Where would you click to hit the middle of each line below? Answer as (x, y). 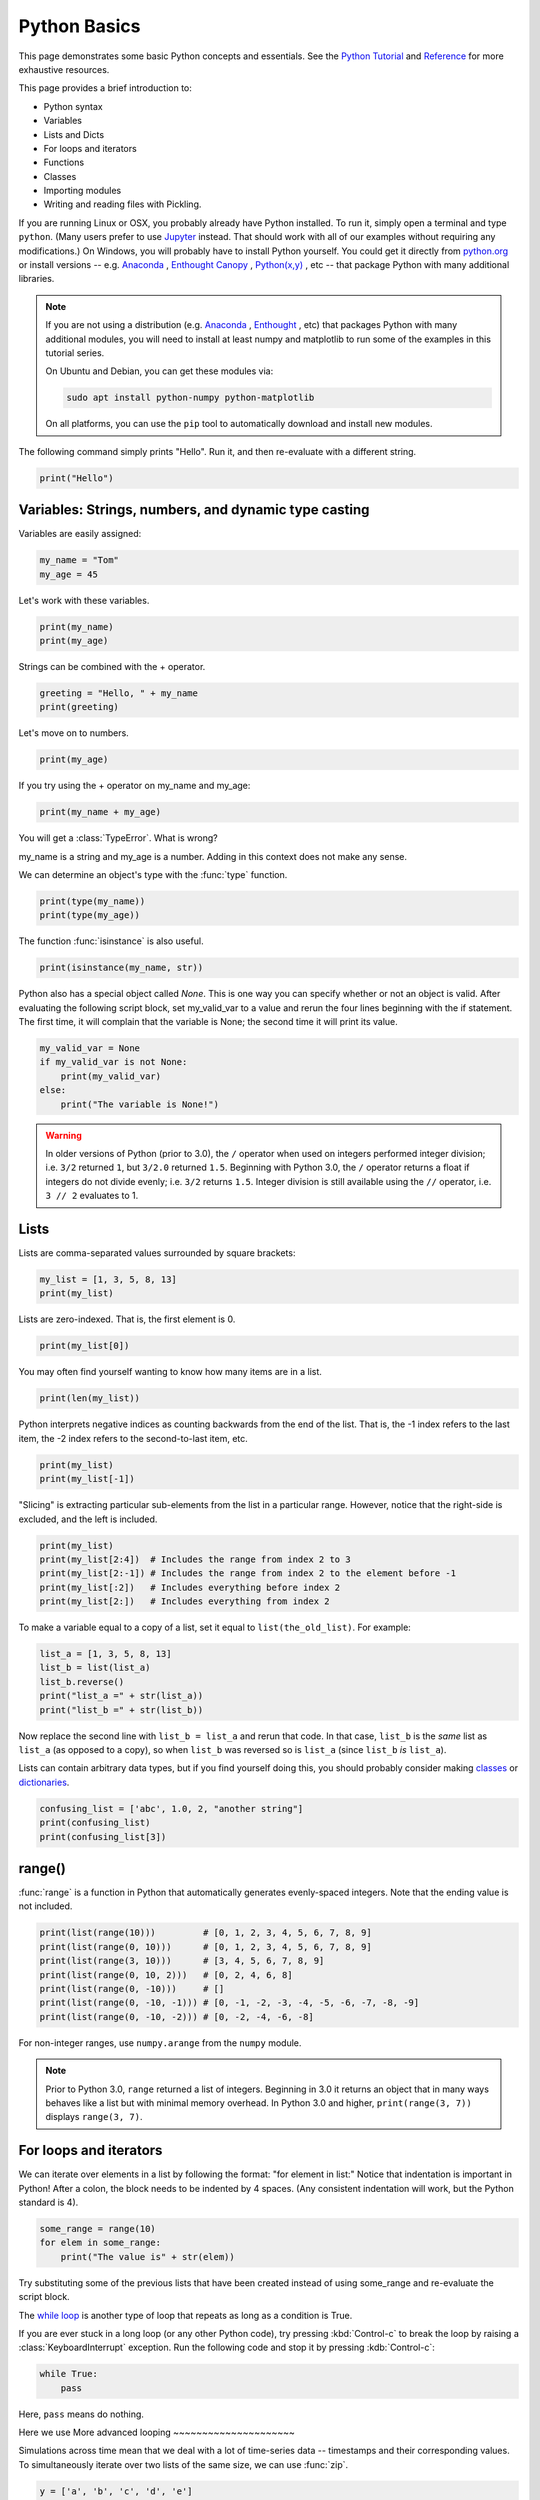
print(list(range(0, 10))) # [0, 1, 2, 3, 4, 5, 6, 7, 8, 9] (205, 1946)
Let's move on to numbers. (73, 733)
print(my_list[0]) (84, 1346)
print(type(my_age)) (89, 915)
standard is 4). (48, 2202)
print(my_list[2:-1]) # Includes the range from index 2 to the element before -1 (248, 1573)
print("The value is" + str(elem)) (147, 2256)
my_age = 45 (69, 574)
